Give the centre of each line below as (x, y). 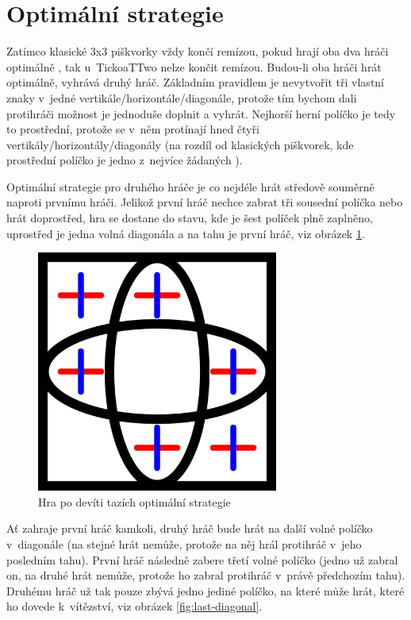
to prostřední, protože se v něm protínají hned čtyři (133, 129)
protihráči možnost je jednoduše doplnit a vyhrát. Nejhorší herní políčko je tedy (201, 113)
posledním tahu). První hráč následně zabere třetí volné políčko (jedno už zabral (202, 559)
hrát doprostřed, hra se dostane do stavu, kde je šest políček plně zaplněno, (190, 218)
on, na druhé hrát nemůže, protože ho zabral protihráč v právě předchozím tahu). (206, 575)
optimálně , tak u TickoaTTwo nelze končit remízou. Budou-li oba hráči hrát (194, 66)
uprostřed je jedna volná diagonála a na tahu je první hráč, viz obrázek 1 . (186, 233)
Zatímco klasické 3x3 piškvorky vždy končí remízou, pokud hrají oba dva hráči (198, 51)
